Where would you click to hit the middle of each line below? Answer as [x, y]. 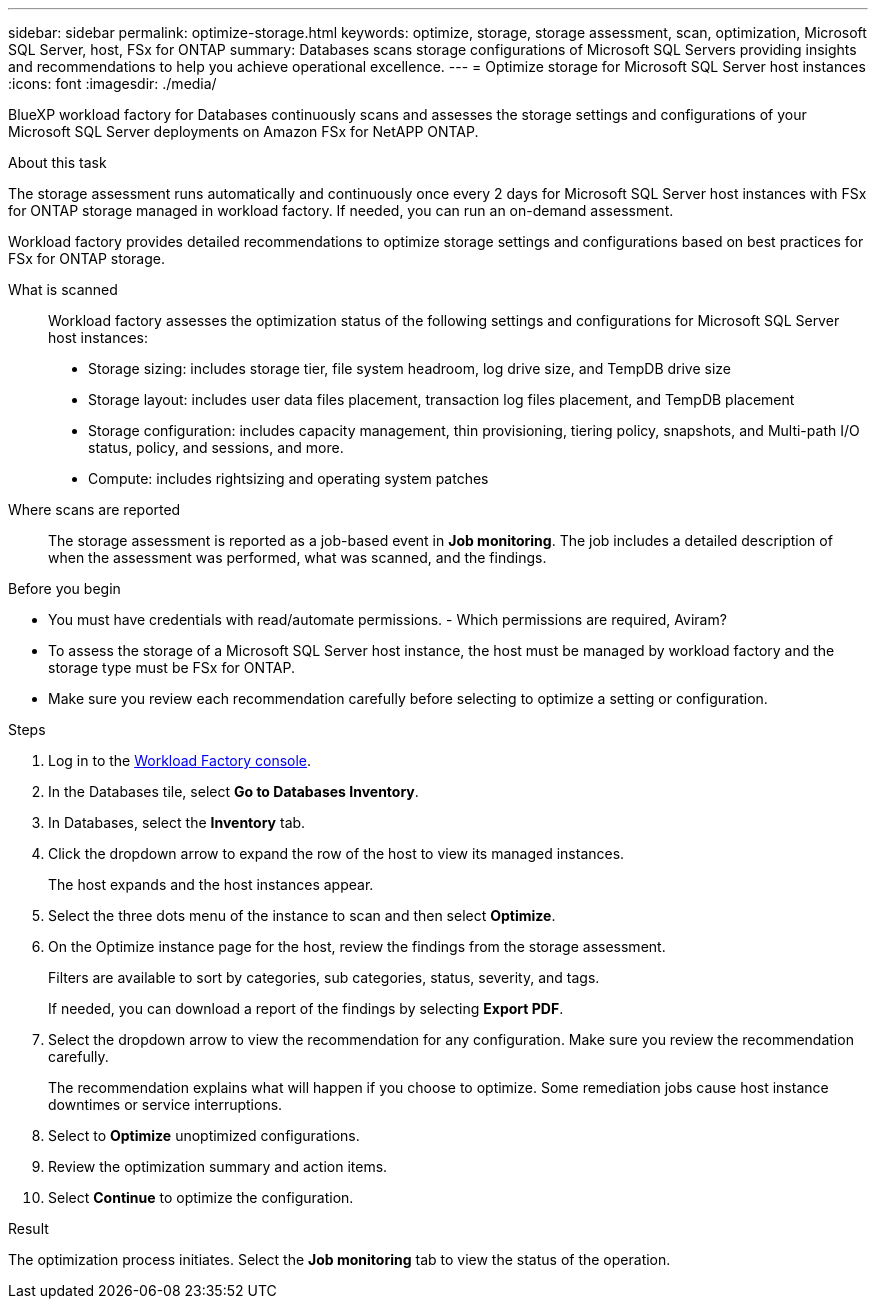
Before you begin [64, 588]
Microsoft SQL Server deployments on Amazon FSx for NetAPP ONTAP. [243, 131]
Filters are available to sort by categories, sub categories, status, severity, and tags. [324, 977]
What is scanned [63, 289]
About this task [57, 162]
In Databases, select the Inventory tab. [177, 822]
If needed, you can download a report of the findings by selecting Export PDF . [306, 1008]
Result [28, 1228]
